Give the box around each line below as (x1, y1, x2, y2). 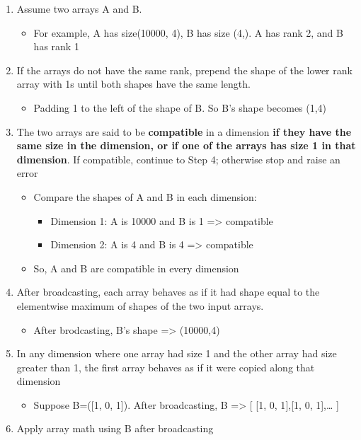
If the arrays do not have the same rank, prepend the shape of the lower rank (16, 62, 353, 77)
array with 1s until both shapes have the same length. (16, 76, 251, 91)
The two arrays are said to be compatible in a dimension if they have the (16, 124, 352, 139)
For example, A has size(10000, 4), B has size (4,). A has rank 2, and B (33, 25, 343, 40)
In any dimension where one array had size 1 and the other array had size (16, 346, 337, 361)
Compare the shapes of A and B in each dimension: (33, 189, 257, 204)
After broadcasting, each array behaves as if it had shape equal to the (16, 284, 320, 299)
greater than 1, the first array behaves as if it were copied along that (16, 359, 315, 374)
